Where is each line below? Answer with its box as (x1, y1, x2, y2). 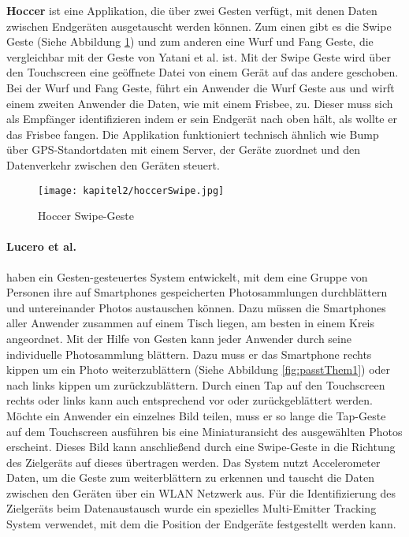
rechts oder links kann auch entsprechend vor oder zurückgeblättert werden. (6, 392, 373, 408)
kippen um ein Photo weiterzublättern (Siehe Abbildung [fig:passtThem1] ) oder (6, 361, 391, 378)
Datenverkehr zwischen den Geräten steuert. (6, 156, 220, 173)
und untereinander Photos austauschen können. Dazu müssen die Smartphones (6, 299, 386, 315)
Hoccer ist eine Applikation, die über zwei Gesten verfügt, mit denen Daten (6, 2, 377, 18)
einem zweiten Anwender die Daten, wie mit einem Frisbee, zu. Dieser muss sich (6, 95, 393, 111)
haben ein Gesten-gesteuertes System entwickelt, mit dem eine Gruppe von (6, 268, 368, 285)
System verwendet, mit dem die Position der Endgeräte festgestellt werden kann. (6, 516, 396, 532)
